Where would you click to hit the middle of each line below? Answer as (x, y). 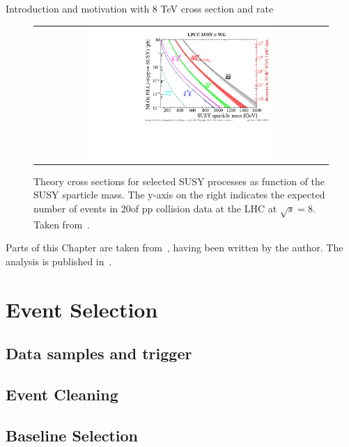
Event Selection (82, 309)
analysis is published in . (59, 261)
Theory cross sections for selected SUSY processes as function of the (179, 181)
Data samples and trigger (99, 353)
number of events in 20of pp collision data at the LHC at (155, 208)
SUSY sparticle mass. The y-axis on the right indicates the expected (179, 195)
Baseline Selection (72, 435)
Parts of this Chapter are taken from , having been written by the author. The (174, 248)
